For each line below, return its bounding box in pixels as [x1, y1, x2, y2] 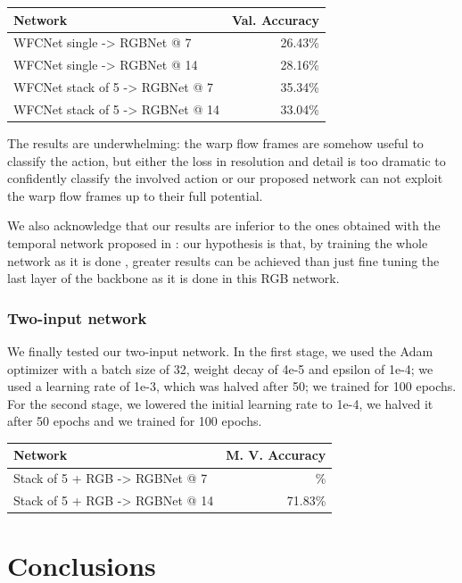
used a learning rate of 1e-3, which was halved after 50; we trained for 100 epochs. [7, 377, 457, 396]
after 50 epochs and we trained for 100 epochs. [7, 412, 262, 430]
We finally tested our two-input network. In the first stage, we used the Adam [7, 341, 433, 360]
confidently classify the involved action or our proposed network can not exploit [7, 169, 443, 187]
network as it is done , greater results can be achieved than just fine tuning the [7, 251, 440, 270]
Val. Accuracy [231, 10, 319, 29]
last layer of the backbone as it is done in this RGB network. [7, 269, 340, 287]
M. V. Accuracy [226, 446, 326, 464]
